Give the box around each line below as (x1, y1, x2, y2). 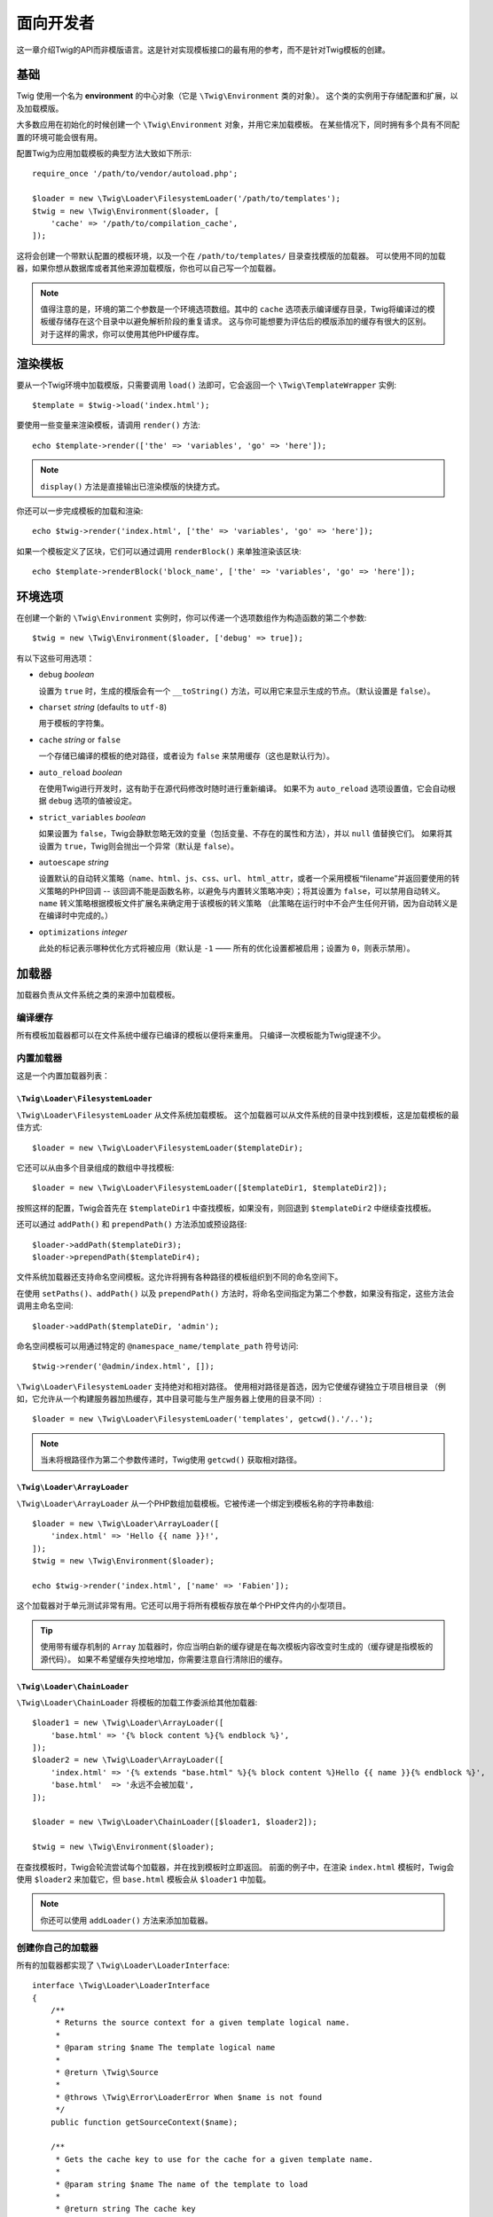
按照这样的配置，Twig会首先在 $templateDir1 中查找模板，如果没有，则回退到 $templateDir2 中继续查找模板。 (16, 1203, 436, 1213)
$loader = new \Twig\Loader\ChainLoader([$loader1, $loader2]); (32, 1817, 318, 1827)
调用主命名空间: (16, 1300, 74, 1312)
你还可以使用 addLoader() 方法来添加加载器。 (40, 1915, 213, 1925)
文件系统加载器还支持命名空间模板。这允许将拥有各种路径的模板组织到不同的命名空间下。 (16, 1272, 343, 1282)
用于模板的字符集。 (38, 718, 109, 729)
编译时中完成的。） (45, 910, 113, 921)
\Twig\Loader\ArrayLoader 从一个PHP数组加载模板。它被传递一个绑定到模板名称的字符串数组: (16, 1498, 374, 1508)
